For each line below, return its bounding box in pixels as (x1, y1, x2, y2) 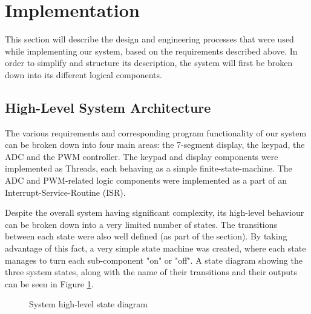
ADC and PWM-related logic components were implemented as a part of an (5, 174, 287, 187)
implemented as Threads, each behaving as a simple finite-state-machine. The (5, 162, 292, 175)
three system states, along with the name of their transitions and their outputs (5, 266, 297, 278)
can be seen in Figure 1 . (5, 277, 94, 290)
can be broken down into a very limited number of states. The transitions (5, 218, 278, 230)
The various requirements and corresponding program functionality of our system (5, 126, 307, 139)
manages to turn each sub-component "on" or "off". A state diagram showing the (5, 253, 303, 266)
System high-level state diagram (29, 298, 148, 310)
